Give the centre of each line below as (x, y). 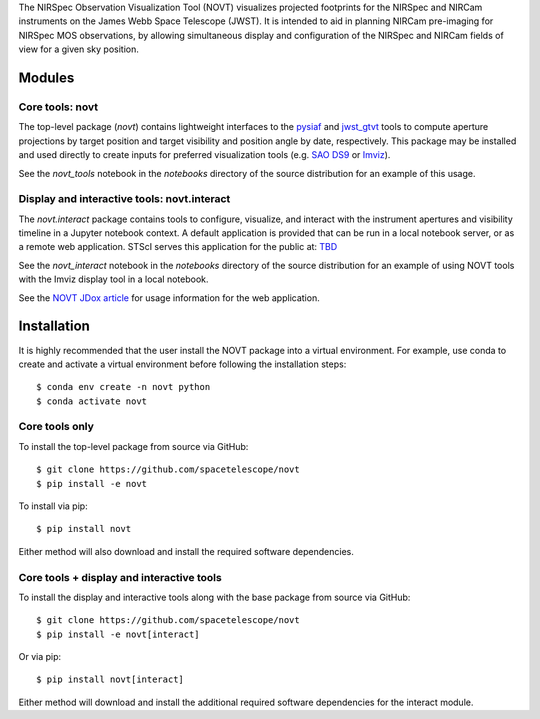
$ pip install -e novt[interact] (118, 634)
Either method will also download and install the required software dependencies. (186, 551)
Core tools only (56, 427)
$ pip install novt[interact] (110, 679)
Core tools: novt (58, 107)
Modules (46, 77)
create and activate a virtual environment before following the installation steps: (182, 364)
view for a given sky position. (78, 49)
